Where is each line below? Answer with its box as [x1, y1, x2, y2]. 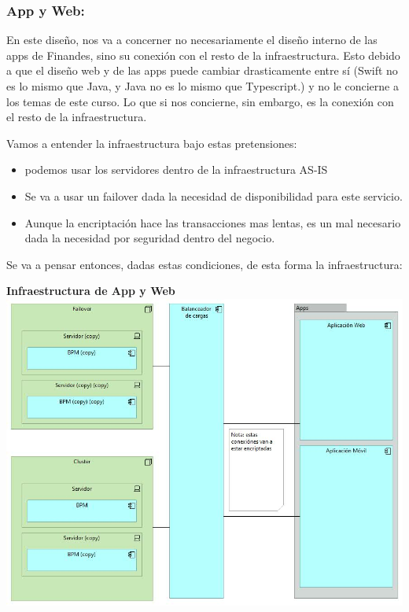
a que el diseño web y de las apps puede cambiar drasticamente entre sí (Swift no [6, 62, 398, 79]
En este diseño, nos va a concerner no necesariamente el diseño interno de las [6, 31, 378, 48]
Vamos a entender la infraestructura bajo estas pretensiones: [6, 135, 297, 151]
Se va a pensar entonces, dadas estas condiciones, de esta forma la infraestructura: [6, 256, 403, 272]
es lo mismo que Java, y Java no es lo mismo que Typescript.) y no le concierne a [6, 78, 399, 94]
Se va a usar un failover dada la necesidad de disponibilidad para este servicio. [24, 187, 403, 204]
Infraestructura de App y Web [6, 282, 175, 299]
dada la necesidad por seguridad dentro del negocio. [24, 230, 275, 246]
